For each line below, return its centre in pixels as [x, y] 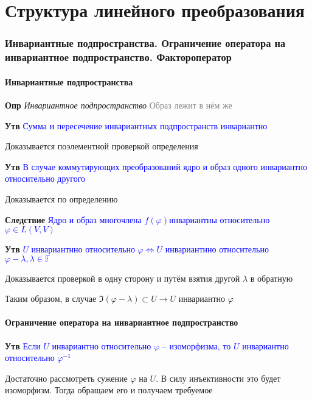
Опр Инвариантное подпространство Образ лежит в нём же [119, 105]
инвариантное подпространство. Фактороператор [118, 57]
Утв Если [23, 345]
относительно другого [45, 178]
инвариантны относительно [220, 219]
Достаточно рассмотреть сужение [66, 378]
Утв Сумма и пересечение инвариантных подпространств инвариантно [136, 125]
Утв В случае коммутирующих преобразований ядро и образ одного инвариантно [156, 166]
